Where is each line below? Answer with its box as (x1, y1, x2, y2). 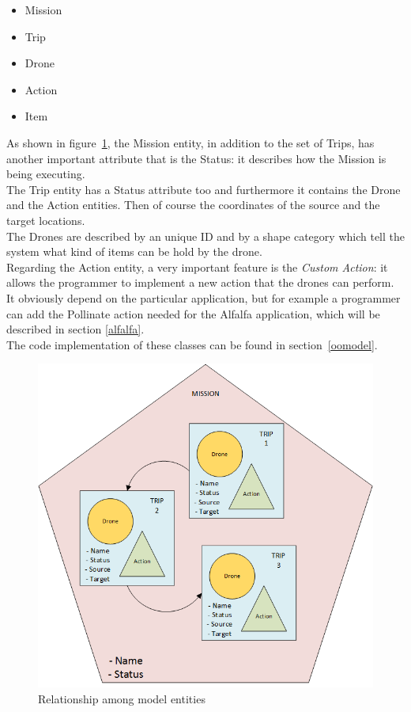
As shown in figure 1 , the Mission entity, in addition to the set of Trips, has (6, 134, 375, 150)
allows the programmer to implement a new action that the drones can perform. (6, 274, 394, 291)
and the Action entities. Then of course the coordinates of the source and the (6, 196, 380, 213)
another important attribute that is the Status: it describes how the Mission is (6, 150, 386, 166)
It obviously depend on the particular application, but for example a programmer (6, 289, 401, 306)
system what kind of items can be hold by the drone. (6, 243, 262, 260)
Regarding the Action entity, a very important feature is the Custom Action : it (6, 258, 388, 275)
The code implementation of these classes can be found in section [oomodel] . (6, 336, 378, 352)
